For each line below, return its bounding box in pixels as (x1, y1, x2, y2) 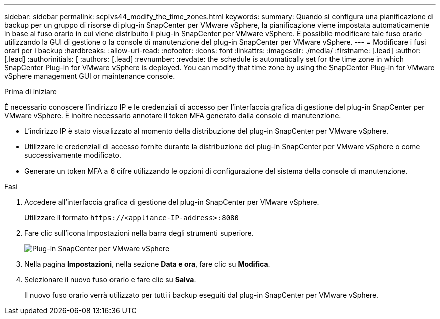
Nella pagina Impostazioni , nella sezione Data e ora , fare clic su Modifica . (24, 260, 270, 268)
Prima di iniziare (4, 87, 57, 96)
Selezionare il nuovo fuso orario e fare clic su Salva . (24, 275, 196, 284)
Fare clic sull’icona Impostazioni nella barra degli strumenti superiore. (24, 229, 254, 237)
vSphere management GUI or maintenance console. (4, 72, 175, 80)
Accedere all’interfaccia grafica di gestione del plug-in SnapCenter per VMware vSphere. (24, 198, 319, 206)
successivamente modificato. (24, 151, 121, 160)
